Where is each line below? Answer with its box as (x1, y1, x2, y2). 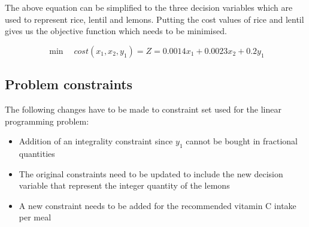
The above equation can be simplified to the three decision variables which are (5, 1, 293, 13)
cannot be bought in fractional (186, 135, 298, 147)
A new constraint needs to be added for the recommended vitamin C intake (19, 199, 296, 211)
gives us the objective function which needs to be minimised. (5, 25, 227, 37)
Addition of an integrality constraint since (19, 135, 173, 147)
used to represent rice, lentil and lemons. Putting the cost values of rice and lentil (5, 13, 304, 25)
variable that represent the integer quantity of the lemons (19, 179, 230, 192)
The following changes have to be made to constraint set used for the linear (5, 102, 281, 115)
